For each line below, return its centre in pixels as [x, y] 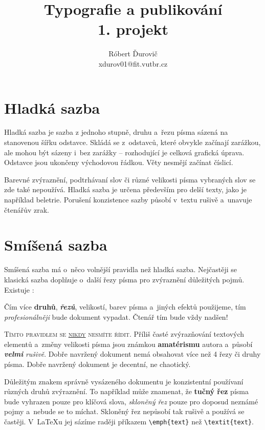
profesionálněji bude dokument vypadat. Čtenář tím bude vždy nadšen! [116, 316]
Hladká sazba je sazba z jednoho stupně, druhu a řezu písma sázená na [116, 132]
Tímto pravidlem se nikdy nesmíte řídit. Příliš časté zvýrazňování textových [124, 334]
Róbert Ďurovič [133, 54]
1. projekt [133, 29]
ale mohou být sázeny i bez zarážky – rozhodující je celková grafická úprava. [124, 152]
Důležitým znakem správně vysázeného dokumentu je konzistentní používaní [124, 381]
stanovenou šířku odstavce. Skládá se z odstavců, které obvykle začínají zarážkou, [132, 142]
